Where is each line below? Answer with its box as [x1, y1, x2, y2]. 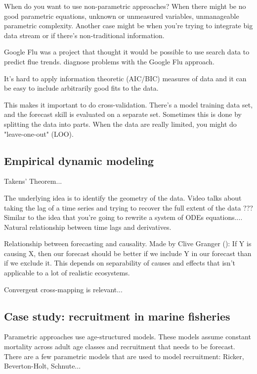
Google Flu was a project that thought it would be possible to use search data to [4, 47, 250, 57]
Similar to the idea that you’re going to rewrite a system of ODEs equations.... [4, 212, 243, 222]
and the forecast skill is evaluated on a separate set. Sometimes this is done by [4, 109, 242, 119]
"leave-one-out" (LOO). [4, 128, 74, 139]
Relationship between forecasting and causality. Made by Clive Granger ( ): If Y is [4, 238, 252, 249]
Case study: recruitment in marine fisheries [4, 308, 230, 323]
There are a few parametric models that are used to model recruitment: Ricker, [4, 351, 244, 361]
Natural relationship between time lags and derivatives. [4, 221, 171, 232]
